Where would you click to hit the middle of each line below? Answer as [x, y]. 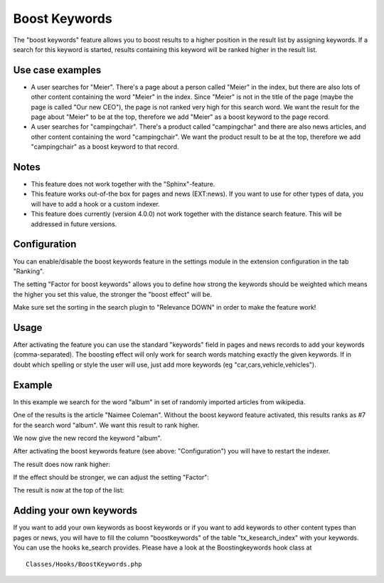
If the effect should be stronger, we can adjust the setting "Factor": [111, 478]
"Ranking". [28, 271]
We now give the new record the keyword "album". [87, 438]
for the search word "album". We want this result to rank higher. [106, 425]
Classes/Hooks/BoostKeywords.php [84, 564]
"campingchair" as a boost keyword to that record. [105, 147]
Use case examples [57, 70]
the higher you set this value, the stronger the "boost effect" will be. [113, 294]
